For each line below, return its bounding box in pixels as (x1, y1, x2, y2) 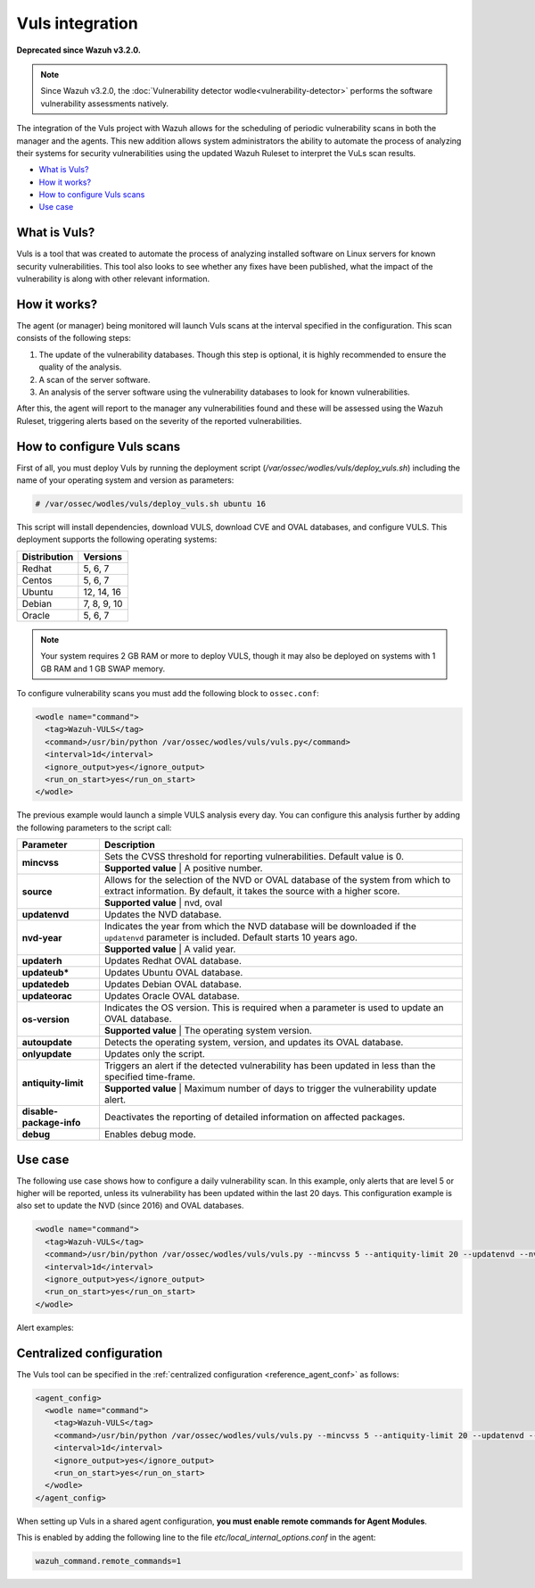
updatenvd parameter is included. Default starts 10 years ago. (103, 931, 358, 944)
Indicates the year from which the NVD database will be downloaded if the (103, 920, 416, 933)
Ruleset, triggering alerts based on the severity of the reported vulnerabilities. (16, 415, 302, 426)
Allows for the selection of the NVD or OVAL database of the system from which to (103, 874, 451, 886)
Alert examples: (16, 1322, 75, 1333)
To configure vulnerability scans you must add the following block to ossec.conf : (16, 688, 320, 698)
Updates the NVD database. (103, 909, 222, 921)
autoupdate (21, 1036, 73, 1049)
